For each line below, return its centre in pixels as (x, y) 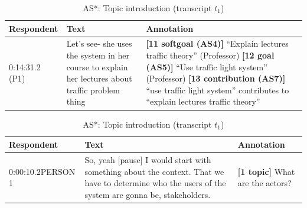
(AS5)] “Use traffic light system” (207, 66)
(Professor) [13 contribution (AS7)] (216, 78)
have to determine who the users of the (155, 183)
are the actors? (264, 183)
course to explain (97, 66)
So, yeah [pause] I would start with (148, 159)
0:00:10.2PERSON (42, 171)
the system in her (98, 55)
